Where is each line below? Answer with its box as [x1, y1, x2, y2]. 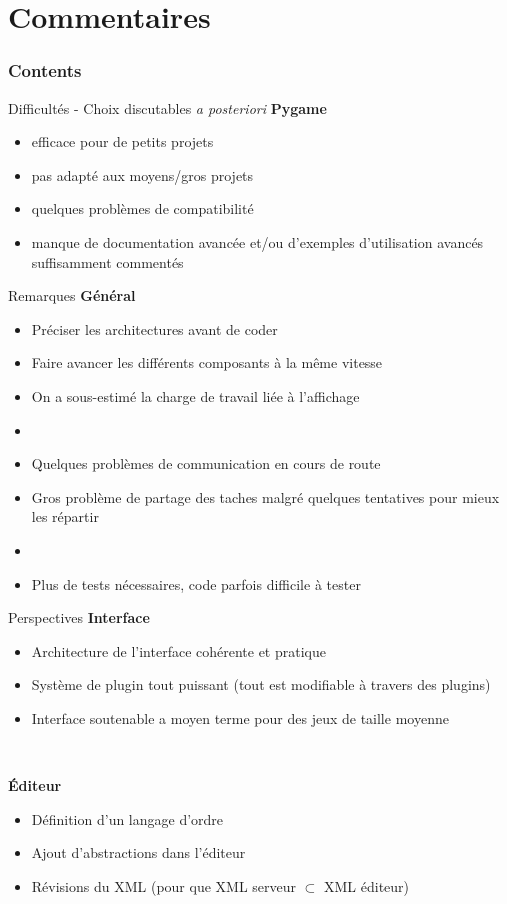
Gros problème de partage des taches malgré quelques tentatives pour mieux [31, 486, 500, 507]
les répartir [31, 506, 99, 527]
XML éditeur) [324, 875, 410, 896]
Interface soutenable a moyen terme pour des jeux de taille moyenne [31, 707, 449, 728]
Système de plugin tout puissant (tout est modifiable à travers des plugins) [31, 674, 491, 695]
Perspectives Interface [8, 607, 150, 628]
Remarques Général [8, 285, 136, 306]
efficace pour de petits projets [31, 131, 214, 152]
